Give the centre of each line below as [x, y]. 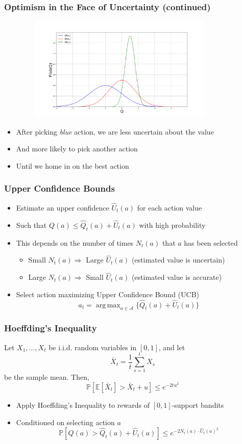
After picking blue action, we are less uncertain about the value [115, 131]
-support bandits [198, 404]
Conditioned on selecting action [65, 422]
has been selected [211, 242]
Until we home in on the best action [72, 165]
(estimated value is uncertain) [178, 260]
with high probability [172, 225]
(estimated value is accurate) [177, 277]
